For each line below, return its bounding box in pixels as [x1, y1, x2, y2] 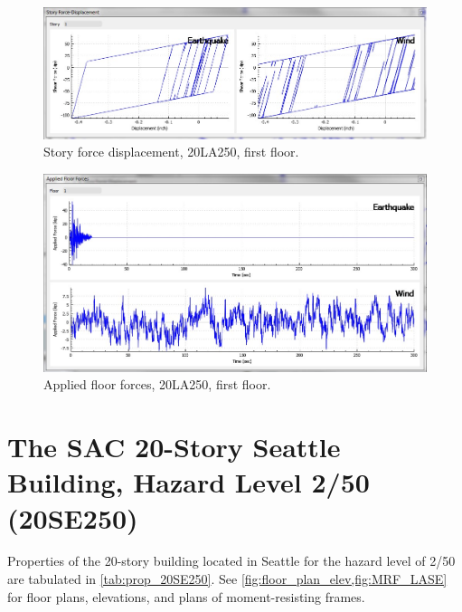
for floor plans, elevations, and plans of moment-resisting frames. [7, 587, 365, 606]
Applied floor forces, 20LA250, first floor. [43, 375, 271, 394]
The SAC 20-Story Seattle [7, 428, 341, 465]
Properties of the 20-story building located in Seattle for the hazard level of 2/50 [7, 551, 456, 570]
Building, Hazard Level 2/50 [7, 464, 370, 501]
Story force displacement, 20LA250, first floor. [43, 142, 299, 161]
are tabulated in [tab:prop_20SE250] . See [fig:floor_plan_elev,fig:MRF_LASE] [7, 569, 448, 588]
